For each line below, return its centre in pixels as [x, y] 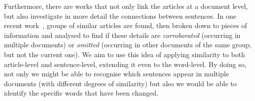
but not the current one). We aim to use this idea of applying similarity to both [125, 54]
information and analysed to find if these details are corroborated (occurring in [122, 35]
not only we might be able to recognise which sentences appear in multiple [117, 74]
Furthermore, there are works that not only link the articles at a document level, [126, 6]
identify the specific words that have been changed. [81, 93]
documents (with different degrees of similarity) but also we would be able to [120, 83]
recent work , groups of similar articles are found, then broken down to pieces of [126, 25]
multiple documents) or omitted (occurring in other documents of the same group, [128, 45]
